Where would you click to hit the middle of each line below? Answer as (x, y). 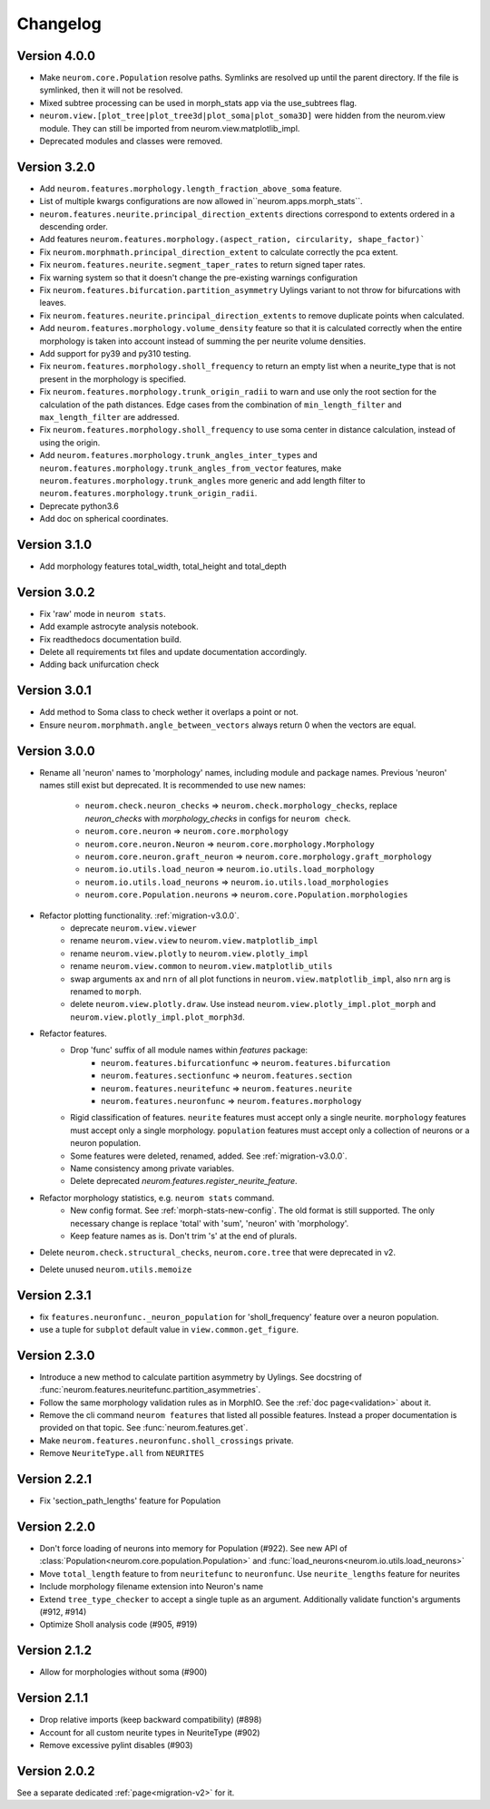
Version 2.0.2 (56, 1770)
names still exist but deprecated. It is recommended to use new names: (172, 786)
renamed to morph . (106, 991)
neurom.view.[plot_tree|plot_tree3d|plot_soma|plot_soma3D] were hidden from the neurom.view (242, 116)
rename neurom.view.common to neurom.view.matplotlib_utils (201, 966)
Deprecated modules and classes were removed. (131, 142)
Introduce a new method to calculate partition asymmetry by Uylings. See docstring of (201, 1377)
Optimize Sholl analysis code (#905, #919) (118, 1625)
